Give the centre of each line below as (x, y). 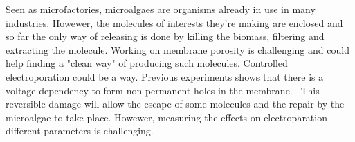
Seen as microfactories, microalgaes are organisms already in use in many (161, 9)
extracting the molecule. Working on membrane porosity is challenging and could (177, 49)
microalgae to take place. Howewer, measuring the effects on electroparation (166, 117)
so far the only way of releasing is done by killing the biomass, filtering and (165, 36)
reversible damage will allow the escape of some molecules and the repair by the (175, 104)
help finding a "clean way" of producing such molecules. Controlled (147, 63)
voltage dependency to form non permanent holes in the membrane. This (163, 90)
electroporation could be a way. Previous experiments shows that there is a (165, 76)
